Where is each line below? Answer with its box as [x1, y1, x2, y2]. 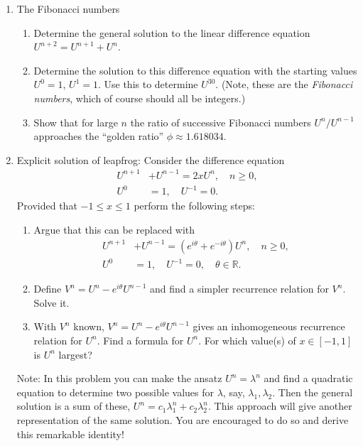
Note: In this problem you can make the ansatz [16, 371, 222, 386]
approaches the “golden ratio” [33, 129, 164, 143]
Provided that [16, 198, 77, 213]
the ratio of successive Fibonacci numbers [130, 114, 311, 129]
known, [73, 319, 104, 334]
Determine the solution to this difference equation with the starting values [33, 62, 357, 77]
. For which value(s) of [198, 332, 296, 347]
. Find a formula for [97, 332, 184, 347]
